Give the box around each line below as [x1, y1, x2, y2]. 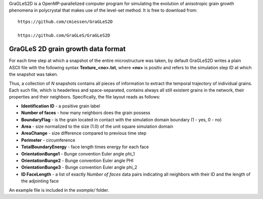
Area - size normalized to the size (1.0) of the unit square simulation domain [21, 123, 173, 129]
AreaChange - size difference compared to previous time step [21, 130, 147, 136]
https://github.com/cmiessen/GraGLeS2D [18, 19, 113, 24]
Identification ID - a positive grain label [21, 103, 100, 109]
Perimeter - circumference [21, 137, 75, 143]
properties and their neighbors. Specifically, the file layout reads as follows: [9, 94, 161, 100]
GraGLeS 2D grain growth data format [9, 45, 126, 53]
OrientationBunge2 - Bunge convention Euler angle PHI [21, 158, 134, 163]
